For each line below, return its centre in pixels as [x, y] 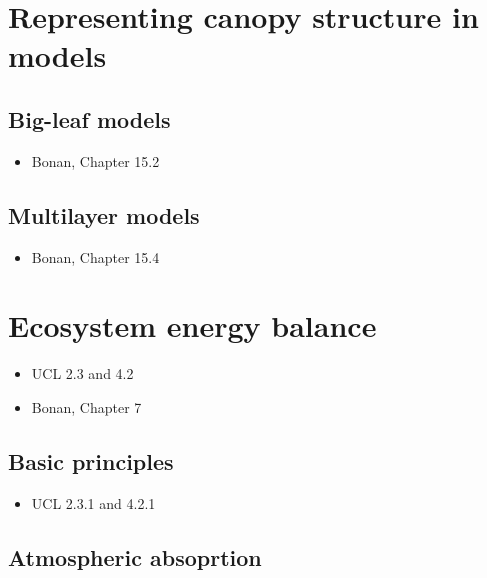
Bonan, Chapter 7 [86, 406]
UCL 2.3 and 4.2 [82, 373]
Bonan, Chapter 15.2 [95, 160]
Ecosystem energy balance [192, 325]
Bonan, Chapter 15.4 [95, 256]
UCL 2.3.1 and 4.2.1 [93, 502]
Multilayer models [104, 214]
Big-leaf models [89, 118]
